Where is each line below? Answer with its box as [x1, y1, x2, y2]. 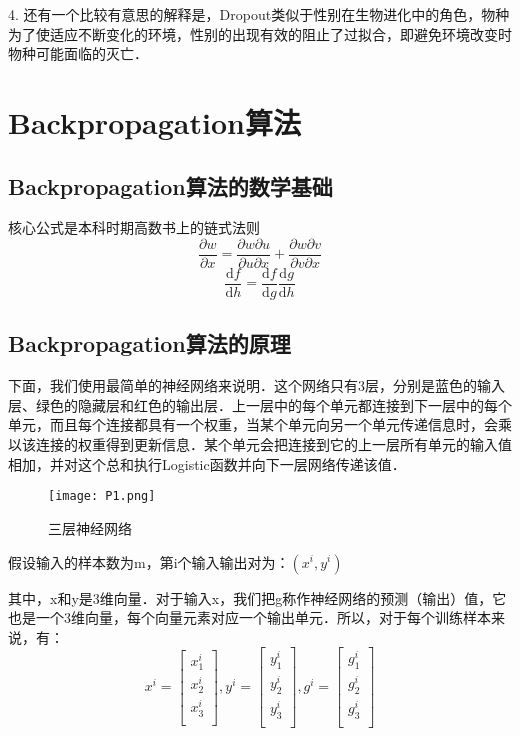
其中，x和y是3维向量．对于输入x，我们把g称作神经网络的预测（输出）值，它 [8, 587, 507, 608]
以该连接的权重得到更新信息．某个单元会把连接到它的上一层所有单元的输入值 [8, 434, 512, 455]
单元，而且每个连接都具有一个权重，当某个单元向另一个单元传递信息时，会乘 [8, 414, 512, 435]
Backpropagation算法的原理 [8, 328, 291, 359]
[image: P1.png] [48, 489, 156, 504]
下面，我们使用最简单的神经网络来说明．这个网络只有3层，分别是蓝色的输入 [8, 375, 505, 396]
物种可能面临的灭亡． [8, 43, 148, 64]
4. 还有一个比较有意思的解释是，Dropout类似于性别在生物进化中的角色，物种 [8, 4, 510, 24]
